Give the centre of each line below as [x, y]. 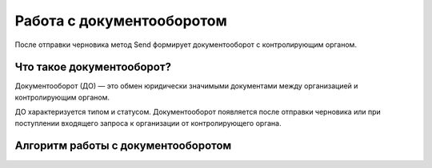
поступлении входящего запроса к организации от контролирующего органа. [148, 123]
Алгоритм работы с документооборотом [123, 146]
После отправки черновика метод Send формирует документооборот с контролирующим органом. [186, 45]
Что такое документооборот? [93, 67]
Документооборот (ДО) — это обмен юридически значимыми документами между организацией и [186, 86]
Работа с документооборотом [121, 21]
